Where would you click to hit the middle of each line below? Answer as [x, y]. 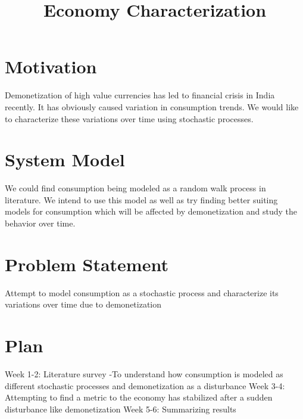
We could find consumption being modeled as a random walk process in [135, 188]
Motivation [51, 66]
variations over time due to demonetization [83, 304]
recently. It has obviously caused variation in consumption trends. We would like [152, 106]
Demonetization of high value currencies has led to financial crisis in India [140, 95]
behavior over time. [40, 223]
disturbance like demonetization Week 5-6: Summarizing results [121, 409]
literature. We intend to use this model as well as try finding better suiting [141, 199]
